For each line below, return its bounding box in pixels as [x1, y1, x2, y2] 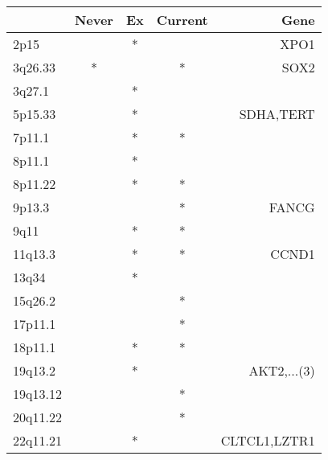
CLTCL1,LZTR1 [220, 431, 315, 450]
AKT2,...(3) [248, 361, 315, 380]
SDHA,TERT [239, 105, 315, 123]
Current [156, 10, 208, 29]
